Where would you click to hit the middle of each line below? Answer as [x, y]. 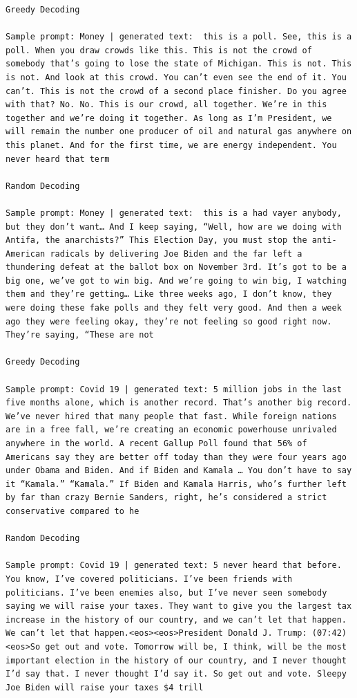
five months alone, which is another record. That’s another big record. [179, 403]
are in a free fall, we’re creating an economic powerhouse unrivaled [171, 430]
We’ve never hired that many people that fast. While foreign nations [171, 416]
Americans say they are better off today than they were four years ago [176, 457]
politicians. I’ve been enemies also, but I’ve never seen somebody [166, 593]
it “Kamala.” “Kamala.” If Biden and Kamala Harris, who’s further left [176, 484]
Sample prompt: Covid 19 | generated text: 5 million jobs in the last [174, 389]
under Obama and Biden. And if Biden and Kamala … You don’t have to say [179, 471]
